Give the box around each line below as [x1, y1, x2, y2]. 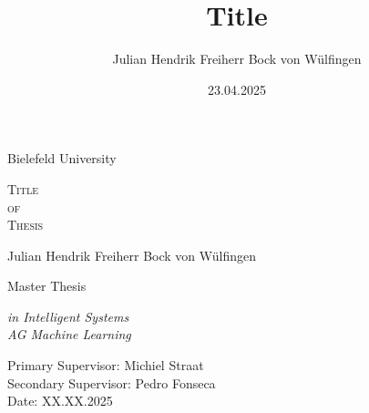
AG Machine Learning [7, 325, 131, 344]
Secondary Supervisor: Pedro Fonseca [7, 373, 216, 392]
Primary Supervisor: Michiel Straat [7, 356, 204, 375]
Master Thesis [7, 276, 87, 295]
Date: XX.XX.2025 [7, 391, 113, 410]
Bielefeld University [7, 149, 117, 168]
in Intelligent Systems [7, 306, 129, 325]
